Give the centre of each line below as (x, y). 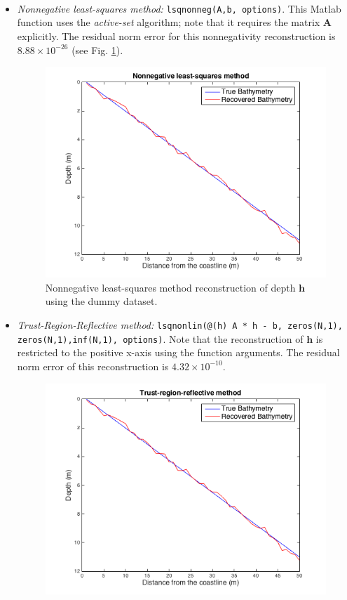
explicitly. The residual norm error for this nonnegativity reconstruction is (176, 35)
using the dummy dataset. (101, 301)
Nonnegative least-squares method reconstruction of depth (170, 287)
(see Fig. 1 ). (97, 50)
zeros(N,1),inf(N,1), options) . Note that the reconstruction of (160, 338)
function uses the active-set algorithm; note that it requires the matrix (169, 22)
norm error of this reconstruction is (93, 366)
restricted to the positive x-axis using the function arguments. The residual (178, 352)
